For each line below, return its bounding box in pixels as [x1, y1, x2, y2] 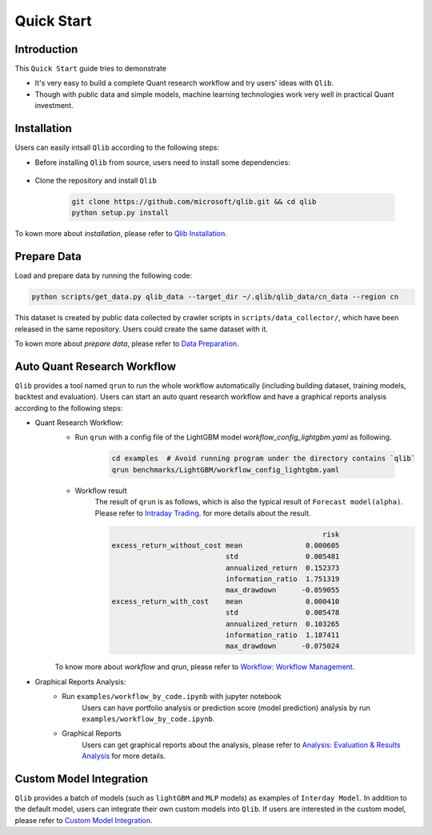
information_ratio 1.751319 [225, 575, 340, 584]
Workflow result [74, 485, 127, 496]
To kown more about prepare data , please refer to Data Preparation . [14, 339, 239, 348]
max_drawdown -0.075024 [225, 641, 340, 651]
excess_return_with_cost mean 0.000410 [111, 596, 340, 606]
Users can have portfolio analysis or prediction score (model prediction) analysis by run [82, 703, 371, 713]
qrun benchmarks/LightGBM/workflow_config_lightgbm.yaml [111, 465, 340, 474]
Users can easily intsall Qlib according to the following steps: [14, 143, 220, 152]
